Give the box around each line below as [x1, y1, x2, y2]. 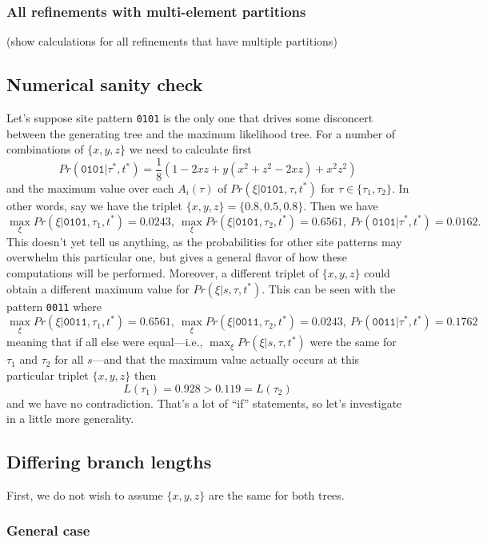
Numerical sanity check [6, 72, 203, 97]
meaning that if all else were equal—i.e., [6, 333, 203, 350]
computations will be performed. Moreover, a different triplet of [6, 264, 318, 281]
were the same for [309, 333, 397, 350]
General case [6, 520, 90, 540]
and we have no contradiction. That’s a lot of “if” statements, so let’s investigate [6, 394, 402, 411]
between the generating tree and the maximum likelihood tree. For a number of [6, 125, 396, 141]
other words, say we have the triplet [6, 197, 182, 213]
